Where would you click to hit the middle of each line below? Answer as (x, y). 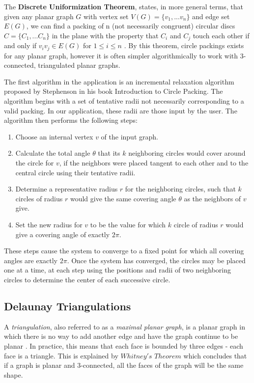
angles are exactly (31, 260)
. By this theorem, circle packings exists (184, 45)
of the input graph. (129, 136)
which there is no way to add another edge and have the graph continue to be (121, 336)
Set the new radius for (49, 224)
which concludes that (215, 355)
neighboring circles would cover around (187, 153)
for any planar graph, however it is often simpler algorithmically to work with (121, 55)
